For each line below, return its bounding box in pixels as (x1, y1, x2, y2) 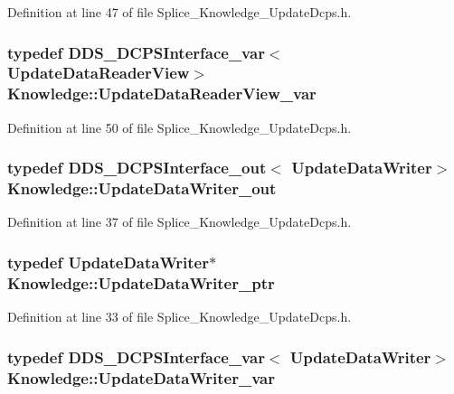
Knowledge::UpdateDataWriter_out (7, 177, 277, 200)
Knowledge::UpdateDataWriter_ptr (7, 271, 275, 294)
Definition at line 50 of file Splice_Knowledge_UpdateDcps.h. (7, 117, 352, 136)
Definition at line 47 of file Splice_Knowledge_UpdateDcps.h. (7, 3, 352, 21)
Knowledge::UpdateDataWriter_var (7, 366, 275, 389)
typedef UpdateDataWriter (7, 250, 209, 273)
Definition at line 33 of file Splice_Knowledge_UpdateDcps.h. (7, 307, 352, 326)
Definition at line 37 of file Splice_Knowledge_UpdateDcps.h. (7, 212, 352, 231)
